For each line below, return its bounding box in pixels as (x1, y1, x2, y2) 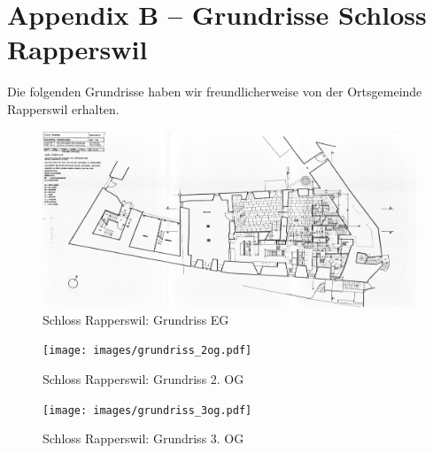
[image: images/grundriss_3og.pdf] (43, 403, 252, 417)
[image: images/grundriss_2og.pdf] (43, 344, 252, 357)
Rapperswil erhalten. (7, 99, 120, 118)
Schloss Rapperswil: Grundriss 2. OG (43, 370, 244, 388)
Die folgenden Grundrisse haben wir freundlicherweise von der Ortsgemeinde (7, 82, 422, 101)
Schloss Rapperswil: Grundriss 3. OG (43, 429, 244, 448)
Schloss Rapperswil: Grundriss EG (43, 310, 229, 328)
